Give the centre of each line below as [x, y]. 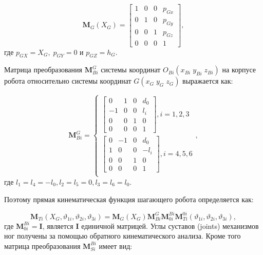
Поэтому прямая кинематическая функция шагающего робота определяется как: [129, 199]
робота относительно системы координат [68, 81]
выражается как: [208, 81]
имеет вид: [116, 246]
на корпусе [239, 70]
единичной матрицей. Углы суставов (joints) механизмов [170, 225]
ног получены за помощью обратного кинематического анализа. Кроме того [123, 236]
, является [58, 225]
